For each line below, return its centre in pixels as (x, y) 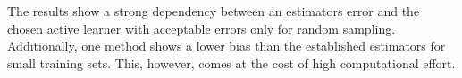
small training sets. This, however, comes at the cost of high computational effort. (231, 62)
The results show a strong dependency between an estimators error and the (214, 11)
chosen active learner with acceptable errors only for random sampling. (202, 28)
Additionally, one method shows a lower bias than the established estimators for (227, 46)
